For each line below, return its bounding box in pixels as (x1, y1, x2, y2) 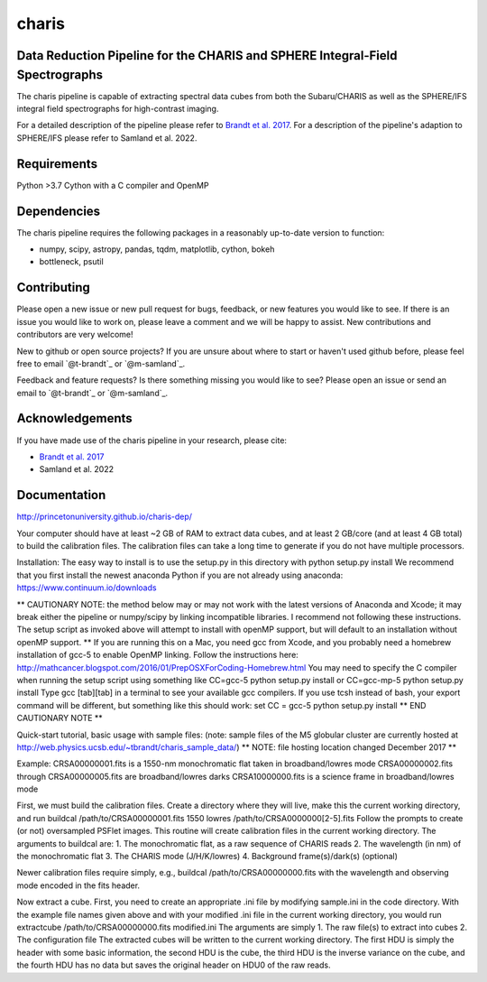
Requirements (16, 156, 98, 171)
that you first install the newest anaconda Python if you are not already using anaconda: (16, 570, 344, 580)
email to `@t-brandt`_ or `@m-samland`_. (16, 387, 169, 398)
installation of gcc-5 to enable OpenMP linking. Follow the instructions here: (16, 650, 299, 661)
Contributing (16, 280, 90, 295)
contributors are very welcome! (16, 329, 133, 340)
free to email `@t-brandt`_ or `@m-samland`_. (16, 357, 186, 369)
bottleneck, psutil (39, 256, 104, 267)
